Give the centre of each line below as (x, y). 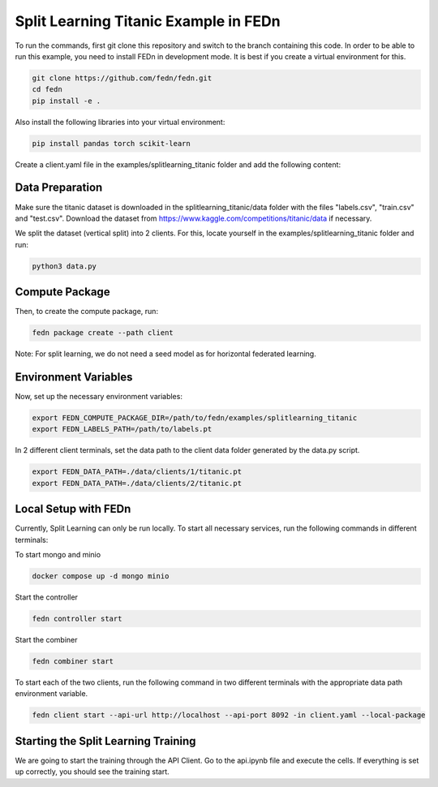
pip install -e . (67, 101)
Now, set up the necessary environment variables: (99, 397)
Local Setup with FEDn (73, 509)
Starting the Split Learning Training (105, 741)
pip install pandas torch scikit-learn (111, 143)
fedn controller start (77, 619)
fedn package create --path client (103, 333)
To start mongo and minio (58, 555)
